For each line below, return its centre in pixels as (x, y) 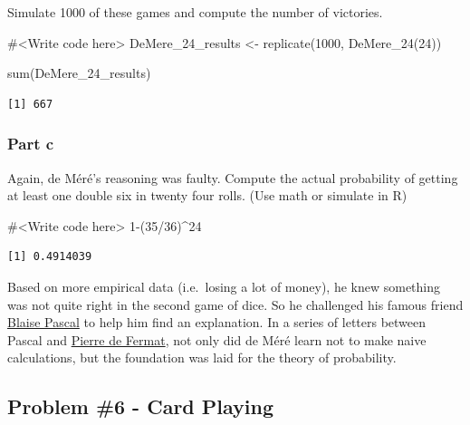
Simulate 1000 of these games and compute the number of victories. (195, 12)
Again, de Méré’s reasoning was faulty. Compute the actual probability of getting (233, 177)
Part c (31, 144)
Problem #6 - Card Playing (141, 406)
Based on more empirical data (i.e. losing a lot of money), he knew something (224, 286)
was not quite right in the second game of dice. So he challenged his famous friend (235, 304)
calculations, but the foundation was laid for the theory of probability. (202, 357)
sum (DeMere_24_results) (79, 73)
